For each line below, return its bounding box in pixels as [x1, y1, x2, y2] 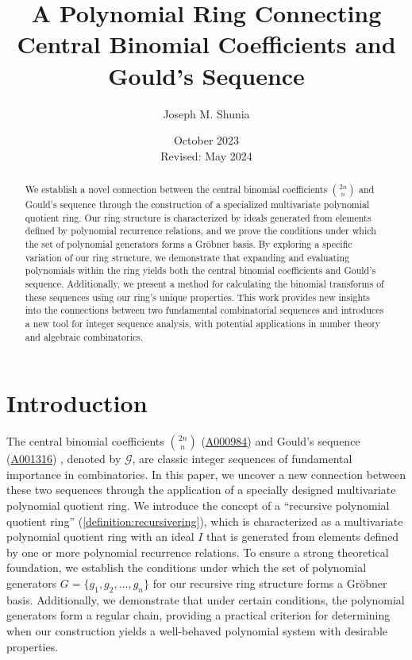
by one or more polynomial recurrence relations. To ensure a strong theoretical [6, 543, 389, 560]
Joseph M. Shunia [163, 105, 250, 122]
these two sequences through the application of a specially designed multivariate [6, 481, 396, 498]
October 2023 [173, 132, 240, 149]
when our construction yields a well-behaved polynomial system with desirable [6, 623, 388, 639]
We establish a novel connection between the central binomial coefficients [25, 183, 328, 196]
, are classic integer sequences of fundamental [132, 450, 352, 467]
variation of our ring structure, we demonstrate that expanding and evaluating [25, 250, 350, 264]
